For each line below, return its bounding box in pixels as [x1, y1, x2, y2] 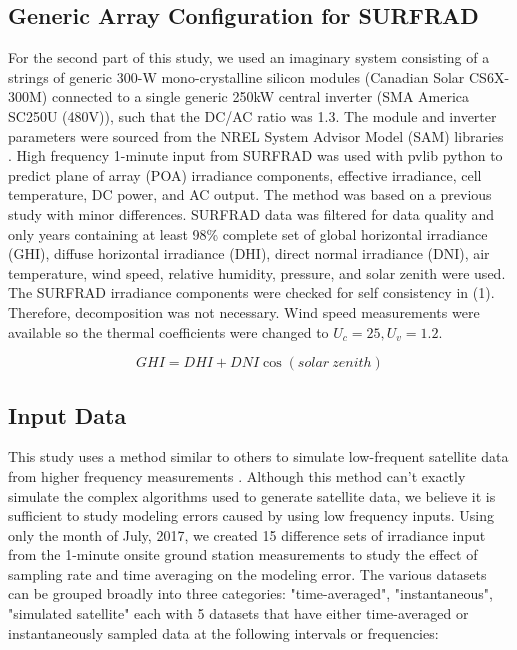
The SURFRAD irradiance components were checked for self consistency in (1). [8, 282, 495, 303]
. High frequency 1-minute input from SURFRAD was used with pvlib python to [8, 145, 503, 166]
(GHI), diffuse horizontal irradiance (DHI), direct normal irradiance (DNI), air [8, 243, 490, 264]
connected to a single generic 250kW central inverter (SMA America [51, 86, 470, 107]
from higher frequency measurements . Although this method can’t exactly [8, 465, 466, 486]
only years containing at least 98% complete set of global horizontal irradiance [8, 223, 488, 244]
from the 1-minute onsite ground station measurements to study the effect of [8, 544, 478, 565]
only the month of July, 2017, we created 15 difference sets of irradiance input [8, 524, 486, 545]
